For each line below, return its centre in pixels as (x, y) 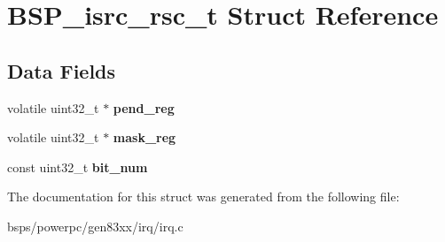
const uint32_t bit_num (78, 166)
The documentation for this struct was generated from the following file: (203, 197)
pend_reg (144, 107)
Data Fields (62, 70)
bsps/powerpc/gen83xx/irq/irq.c (95, 226)
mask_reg (144, 137)
